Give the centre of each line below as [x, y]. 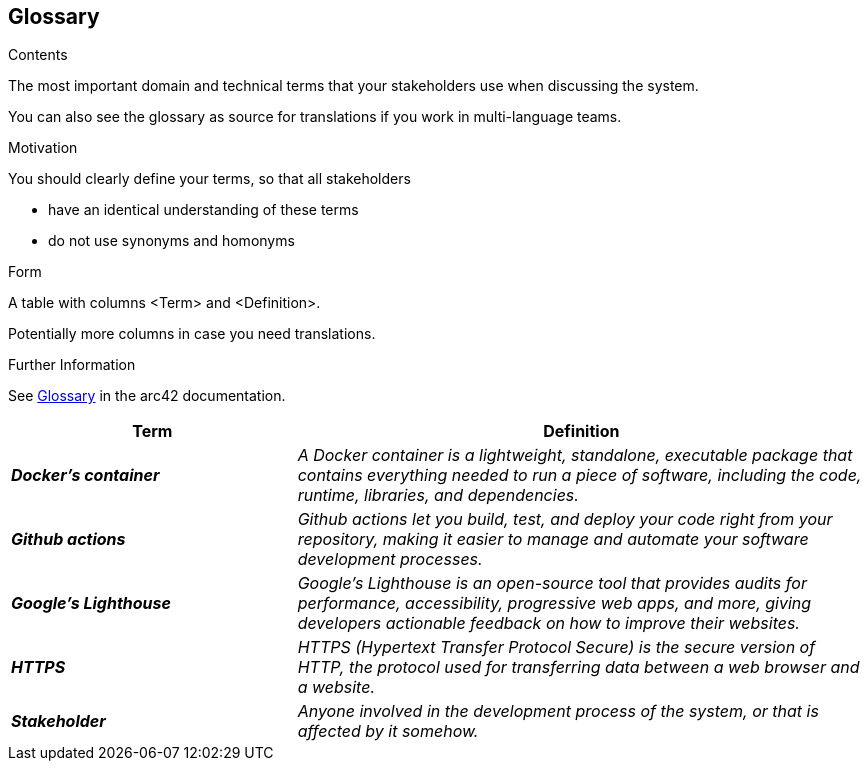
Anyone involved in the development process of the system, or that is [558, 711]
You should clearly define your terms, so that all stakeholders [209, 179]
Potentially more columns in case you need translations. [192, 334]
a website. [336, 687]
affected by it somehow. [388, 731]
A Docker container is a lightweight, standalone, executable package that [575, 455]
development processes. [390, 559]
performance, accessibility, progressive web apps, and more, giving [554, 603]
